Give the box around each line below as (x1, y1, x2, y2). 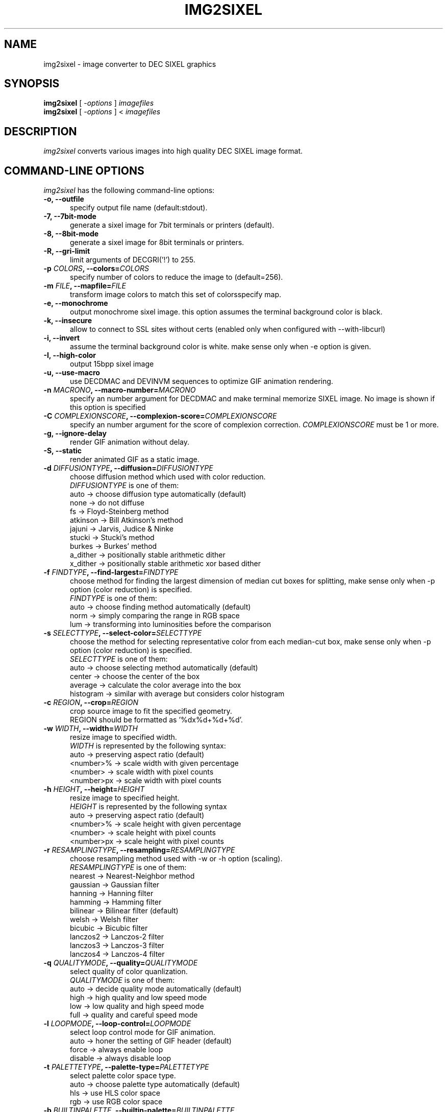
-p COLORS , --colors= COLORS (43, 264, 149, 273)
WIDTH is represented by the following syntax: (70, 741, 226, 751)
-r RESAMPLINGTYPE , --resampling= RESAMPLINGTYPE (43, 845, 235, 855)
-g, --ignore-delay (43, 429, 107, 438)
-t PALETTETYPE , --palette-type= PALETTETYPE (43, 1062, 209, 1072)
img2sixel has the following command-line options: (43, 186, 215, 195)
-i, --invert (43, 333, 80, 343)
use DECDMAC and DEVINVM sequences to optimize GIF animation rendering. (70, 377, 333, 386)
